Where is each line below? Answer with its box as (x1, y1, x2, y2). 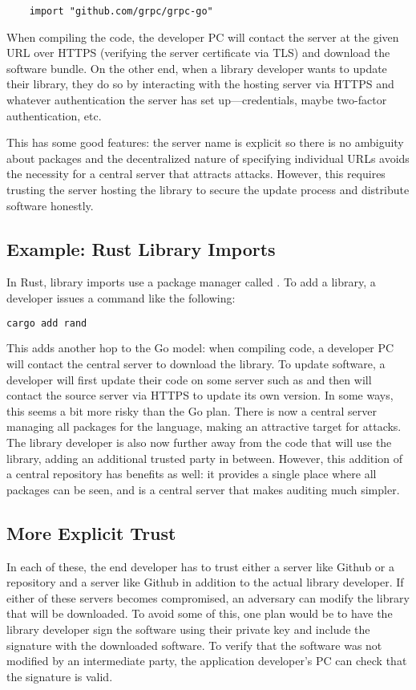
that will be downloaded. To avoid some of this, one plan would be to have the (6, 605, 393, 622)
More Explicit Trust (6, 520, 176, 545)
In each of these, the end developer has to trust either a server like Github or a (6, 558, 394, 574)
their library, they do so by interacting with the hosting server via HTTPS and (6, 75, 394, 92)
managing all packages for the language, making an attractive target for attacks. (6, 418, 402, 435)
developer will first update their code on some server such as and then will (6, 371, 372, 388)
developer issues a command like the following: (6, 289, 236, 306)
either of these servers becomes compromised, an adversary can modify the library (6, 589, 410, 606)
